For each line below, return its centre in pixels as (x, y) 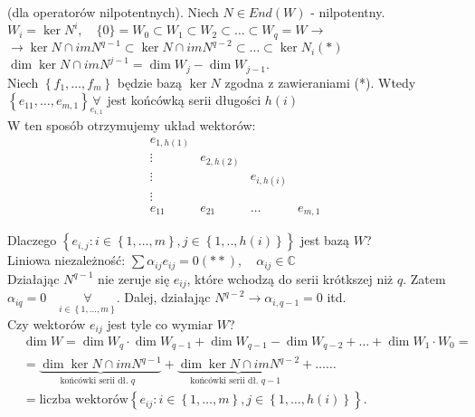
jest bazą (325, 240)
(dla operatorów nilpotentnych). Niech (113, 12)
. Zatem (424, 278)
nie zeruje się (134, 278)
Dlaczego (32, 240)
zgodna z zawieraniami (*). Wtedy (320, 82)
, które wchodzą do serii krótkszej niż (290, 278)
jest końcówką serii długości (184, 100)
